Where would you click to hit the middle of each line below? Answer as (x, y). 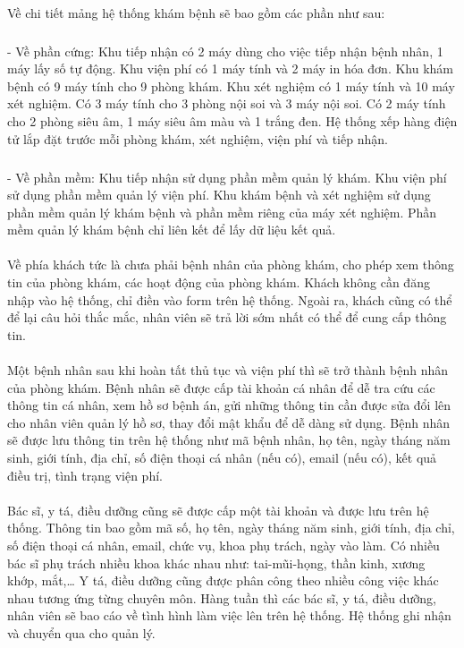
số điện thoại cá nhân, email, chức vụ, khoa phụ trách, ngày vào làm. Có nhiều (224, 545)
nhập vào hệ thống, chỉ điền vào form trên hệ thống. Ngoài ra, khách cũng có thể (230, 299)
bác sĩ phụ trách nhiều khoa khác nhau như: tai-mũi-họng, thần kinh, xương (216, 563)
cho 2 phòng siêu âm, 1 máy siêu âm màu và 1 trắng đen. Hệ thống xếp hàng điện (232, 120)
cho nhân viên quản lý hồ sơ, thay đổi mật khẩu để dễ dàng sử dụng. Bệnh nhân (229, 422)
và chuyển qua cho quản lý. (81, 632)
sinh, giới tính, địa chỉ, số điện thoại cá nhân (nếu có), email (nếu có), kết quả (222, 457)
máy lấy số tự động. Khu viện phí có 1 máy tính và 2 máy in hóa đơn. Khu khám (231, 68)
